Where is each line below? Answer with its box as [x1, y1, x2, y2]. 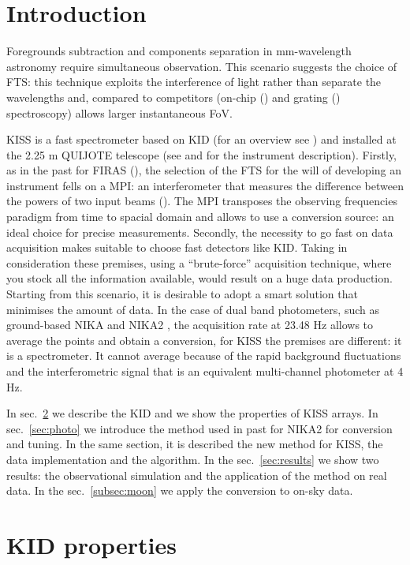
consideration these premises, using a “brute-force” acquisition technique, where [6, 254, 392, 271]
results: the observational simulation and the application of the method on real [6, 466, 387, 483]
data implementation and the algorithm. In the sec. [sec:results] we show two [6, 451, 379, 467]
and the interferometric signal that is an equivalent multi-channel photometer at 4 [6, 363, 404, 379]
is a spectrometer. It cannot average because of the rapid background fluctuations [6, 347, 401, 364]
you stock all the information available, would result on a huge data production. [6, 270, 393, 286]
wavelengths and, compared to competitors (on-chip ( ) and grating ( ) [6, 88, 341, 105]
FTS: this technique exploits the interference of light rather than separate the [6, 73, 382, 90]
